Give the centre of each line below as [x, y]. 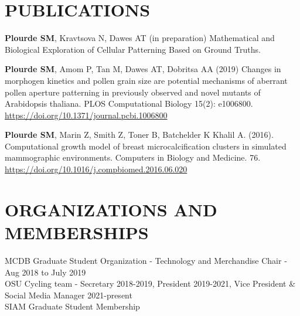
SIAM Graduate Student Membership [72, 306]
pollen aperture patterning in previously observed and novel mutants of [133, 92]
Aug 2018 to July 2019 [45, 272]
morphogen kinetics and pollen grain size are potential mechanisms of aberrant [146, 80]
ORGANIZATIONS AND [111, 209]
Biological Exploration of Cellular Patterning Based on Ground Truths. [133, 49]
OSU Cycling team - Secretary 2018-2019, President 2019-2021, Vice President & [150, 283]
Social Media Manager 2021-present [69, 295]
